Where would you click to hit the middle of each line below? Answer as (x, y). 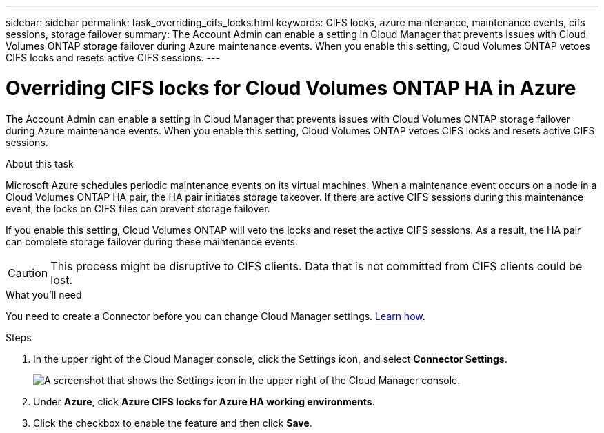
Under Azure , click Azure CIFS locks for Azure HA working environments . (204, 401)
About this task (40, 163)
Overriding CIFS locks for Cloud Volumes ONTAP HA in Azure (291, 88)
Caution (28, 273)
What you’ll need (44, 294)
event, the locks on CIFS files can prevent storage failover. (138, 208)
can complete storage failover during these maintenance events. (152, 241)
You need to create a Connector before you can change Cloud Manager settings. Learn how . (215, 316)
